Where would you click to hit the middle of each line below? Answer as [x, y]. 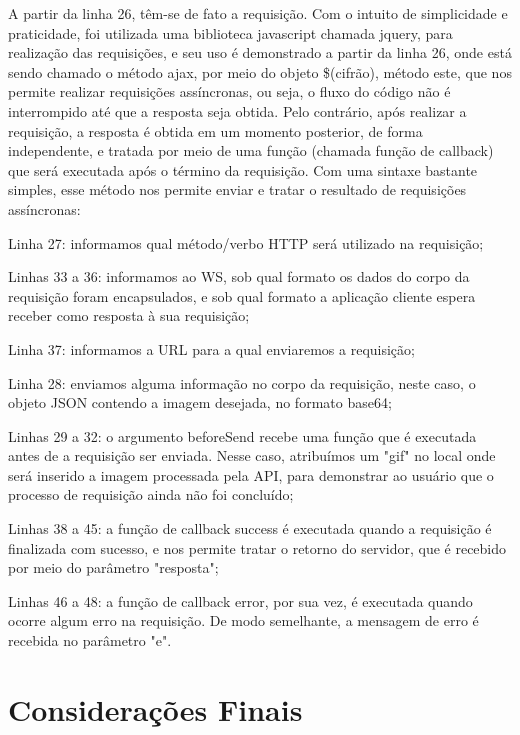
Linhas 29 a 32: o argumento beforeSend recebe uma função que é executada [242, 435]
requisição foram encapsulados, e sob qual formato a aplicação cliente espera [242, 295]
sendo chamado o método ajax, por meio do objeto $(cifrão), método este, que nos [260, 71]
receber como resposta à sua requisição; [129, 315]
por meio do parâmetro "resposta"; [113, 567]
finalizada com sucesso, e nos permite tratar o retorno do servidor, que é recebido [257, 547]
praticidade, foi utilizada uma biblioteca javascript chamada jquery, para [230, 32]
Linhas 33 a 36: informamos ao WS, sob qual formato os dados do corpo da [239, 276]
